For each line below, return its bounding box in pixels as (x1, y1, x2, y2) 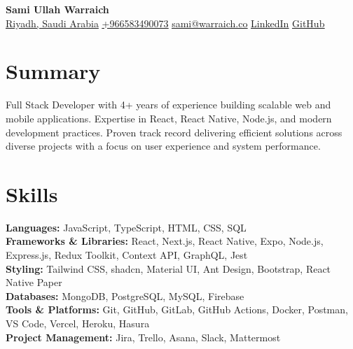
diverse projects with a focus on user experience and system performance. (6, 138, 321, 153)
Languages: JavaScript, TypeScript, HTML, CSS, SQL (6, 220, 247, 234)
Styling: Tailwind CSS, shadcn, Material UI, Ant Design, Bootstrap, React (6, 261, 331, 276)
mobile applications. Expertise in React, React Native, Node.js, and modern (6, 111, 332, 125)
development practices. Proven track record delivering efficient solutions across (6, 124, 342, 139)
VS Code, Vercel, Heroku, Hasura (6, 315, 150, 330)
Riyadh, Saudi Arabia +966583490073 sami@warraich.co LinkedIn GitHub (6, 15, 325, 30)
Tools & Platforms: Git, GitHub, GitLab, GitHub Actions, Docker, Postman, (6, 302, 348, 317)
